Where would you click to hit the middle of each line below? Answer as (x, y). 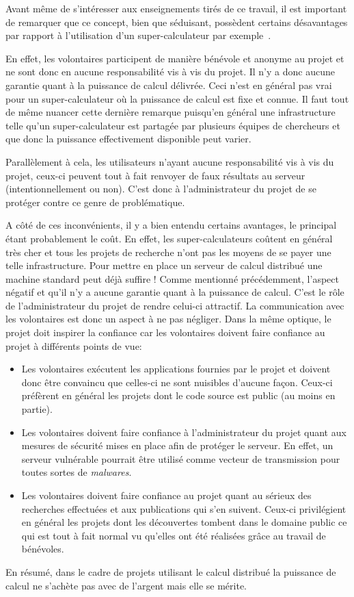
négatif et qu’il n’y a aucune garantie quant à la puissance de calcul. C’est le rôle (175, 292)
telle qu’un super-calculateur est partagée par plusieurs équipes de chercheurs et (173, 125)
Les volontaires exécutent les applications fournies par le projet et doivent (176, 369)
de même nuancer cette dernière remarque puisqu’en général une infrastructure (171, 112)
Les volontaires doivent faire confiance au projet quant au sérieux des (166, 495)
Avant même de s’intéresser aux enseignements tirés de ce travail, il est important (176, 8)
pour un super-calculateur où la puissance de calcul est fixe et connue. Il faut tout (177, 98)
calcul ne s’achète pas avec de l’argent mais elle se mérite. (126, 585)
